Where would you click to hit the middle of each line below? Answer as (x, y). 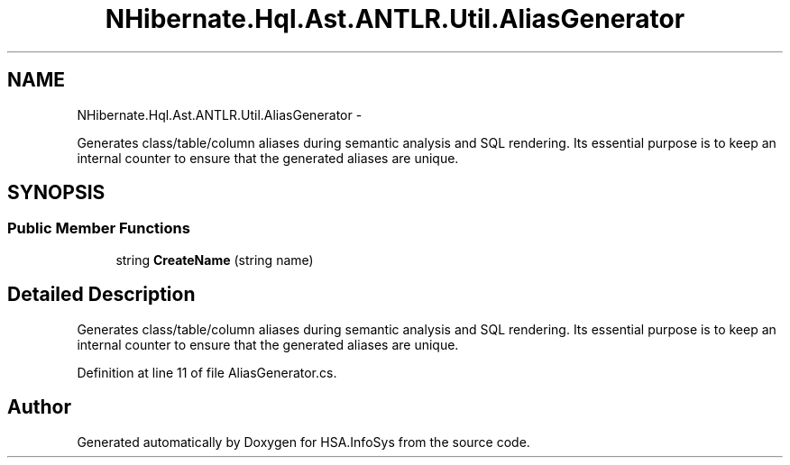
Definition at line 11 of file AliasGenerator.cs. (207, 372)
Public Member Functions (99, 228)
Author (39, 407)
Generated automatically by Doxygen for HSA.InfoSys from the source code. (303, 442)
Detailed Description (101, 295)
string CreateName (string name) (215, 260)
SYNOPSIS (56, 193)
